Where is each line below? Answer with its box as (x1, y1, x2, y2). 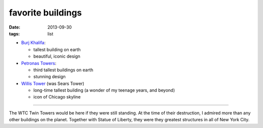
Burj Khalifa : (21, 40, 46, 46)
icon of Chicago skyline (33, 94, 81, 100)
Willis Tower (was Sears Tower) (21, 80, 85, 86)
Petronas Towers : (21, 60, 56, 66)
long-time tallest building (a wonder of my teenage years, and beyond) (33, 87, 175, 93)
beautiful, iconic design (33, 53, 80, 59)
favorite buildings (9, 7, 82, 18)
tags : (9, 31, 20, 36)
